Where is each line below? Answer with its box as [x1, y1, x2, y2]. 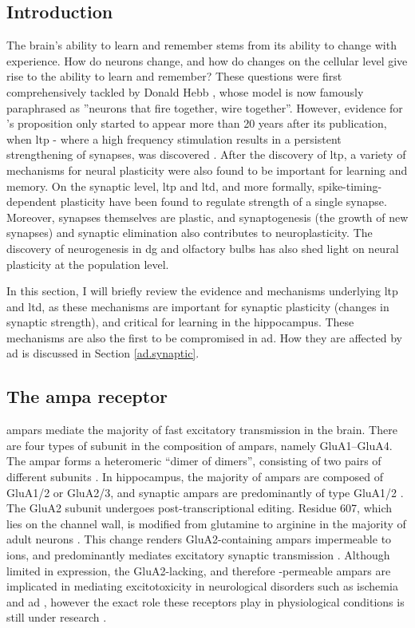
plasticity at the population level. [6, 255, 169, 272]
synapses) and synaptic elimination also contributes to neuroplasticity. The [6, 224, 373, 241]
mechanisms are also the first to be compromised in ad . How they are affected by [6, 329, 402, 346]
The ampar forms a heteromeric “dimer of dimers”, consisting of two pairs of [6, 452, 381, 469]
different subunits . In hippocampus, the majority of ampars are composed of [6, 468, 383, 485]
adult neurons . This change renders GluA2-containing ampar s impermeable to [6, 531, 392, 547]
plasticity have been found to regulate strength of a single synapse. [60, 193, 387, 210]
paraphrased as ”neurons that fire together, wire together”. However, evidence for [6, 99, 403, 116]
